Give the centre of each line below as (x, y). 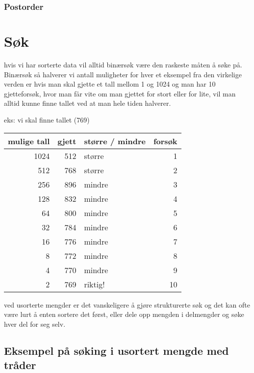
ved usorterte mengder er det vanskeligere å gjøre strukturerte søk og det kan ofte (127, 304)
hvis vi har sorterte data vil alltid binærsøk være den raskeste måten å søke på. (123, 64)
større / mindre (115, 141)
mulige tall (29, 141)
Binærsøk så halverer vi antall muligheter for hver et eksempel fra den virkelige (123, 74)
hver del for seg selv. (35, 324)
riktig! (94, 284)
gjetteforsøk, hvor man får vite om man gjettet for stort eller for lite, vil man (120, 93)
